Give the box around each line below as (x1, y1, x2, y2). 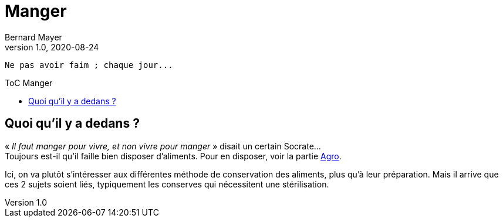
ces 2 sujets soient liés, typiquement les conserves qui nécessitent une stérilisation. (5, 179, 329, 189)
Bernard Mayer (5, 32, 62, 42)
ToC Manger (5, 77, 53, 88)
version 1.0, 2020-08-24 (5, 42, 99, 52)
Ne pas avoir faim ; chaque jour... (5, 60, 173, 70)
